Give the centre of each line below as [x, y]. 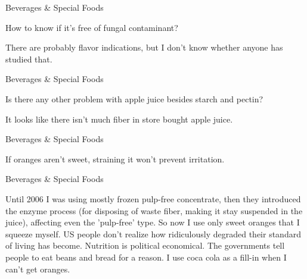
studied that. [29, 59]
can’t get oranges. [38, 269]
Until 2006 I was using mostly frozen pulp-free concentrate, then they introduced [153, 198]
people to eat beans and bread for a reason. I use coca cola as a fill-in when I [146, 257]
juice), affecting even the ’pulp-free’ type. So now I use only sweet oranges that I [153, 222]
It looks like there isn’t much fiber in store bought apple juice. [119, 119]
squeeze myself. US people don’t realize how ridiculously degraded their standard [153, 233]
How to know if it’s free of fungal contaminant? [92, 27]
